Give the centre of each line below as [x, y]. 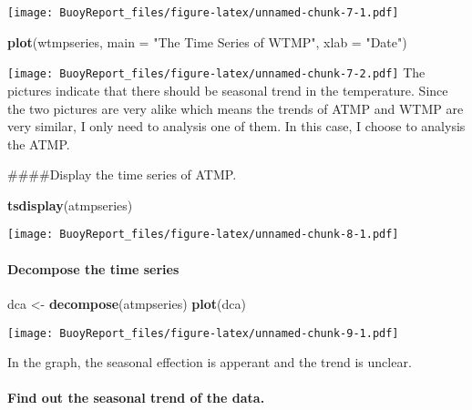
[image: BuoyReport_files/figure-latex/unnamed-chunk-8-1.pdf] [203, 235]
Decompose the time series [93, 268]
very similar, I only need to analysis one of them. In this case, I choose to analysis [236, 126]
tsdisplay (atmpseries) [70, 205]
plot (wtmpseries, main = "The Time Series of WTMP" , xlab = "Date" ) [207, 41]
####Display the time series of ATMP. [122, 174]
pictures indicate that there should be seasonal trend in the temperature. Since [228, 90]
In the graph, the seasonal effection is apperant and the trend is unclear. [210, 362]
